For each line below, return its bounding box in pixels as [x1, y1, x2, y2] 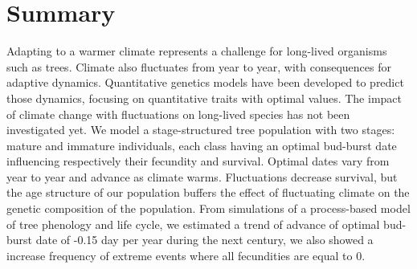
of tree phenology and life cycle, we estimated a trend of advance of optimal [6, 215, 380, 232]
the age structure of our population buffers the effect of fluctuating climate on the [6, 184, 410, 201]
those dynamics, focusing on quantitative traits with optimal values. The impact [6, 89, 402, 106]
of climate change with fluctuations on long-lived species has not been [6, 105, 350, 122]
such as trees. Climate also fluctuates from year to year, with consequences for [6, 58, 391, 75]
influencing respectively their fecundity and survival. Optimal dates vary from [6, 153, 390, 169]
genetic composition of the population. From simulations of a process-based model [6, 200, 411, 217]
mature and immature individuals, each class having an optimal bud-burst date [6, 137, 397, 153]
